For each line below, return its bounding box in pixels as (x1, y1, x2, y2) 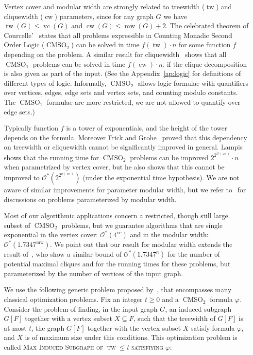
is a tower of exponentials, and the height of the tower (66, 123, 227, 133)
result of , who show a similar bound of (4, 249, 122, 259)
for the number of (168, 249, 220, 259)
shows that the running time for (4, 152, 99, 162)
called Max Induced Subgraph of (4, 342, 103, 352)
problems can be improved (130, 152, 209, 162)
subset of (4, 220, 31, 230)
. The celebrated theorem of (166, 20, 249, 31)
